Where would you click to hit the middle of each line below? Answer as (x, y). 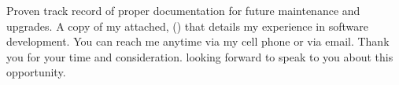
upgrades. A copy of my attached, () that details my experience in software (187, 26)
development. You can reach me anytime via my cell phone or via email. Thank (198, 41)
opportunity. (36, 72)
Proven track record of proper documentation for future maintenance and (183, 10)
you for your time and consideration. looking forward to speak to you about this (200, 56)
